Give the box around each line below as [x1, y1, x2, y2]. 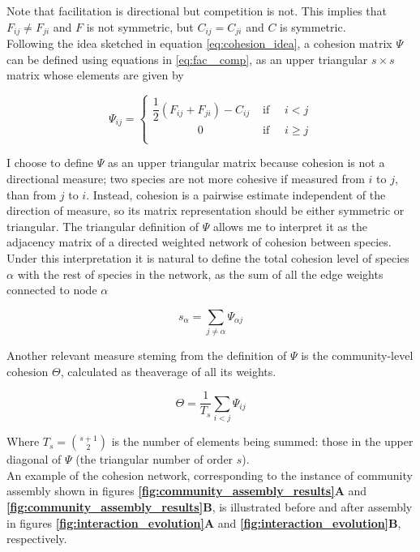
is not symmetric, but [86, 18, 194, 35]
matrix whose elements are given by [6, 66, 184, 83]
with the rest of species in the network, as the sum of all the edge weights [17, 265, 384, 282]
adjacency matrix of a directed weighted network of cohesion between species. [6, 233, 392, 250]
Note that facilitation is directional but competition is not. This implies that [6, 2, 387, 19]
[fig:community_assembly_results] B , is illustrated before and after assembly [6, 498, 413, 515]
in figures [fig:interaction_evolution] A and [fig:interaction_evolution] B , [6, 514, 401, 531]
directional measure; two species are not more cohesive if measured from [6, 170, 365, 187]
